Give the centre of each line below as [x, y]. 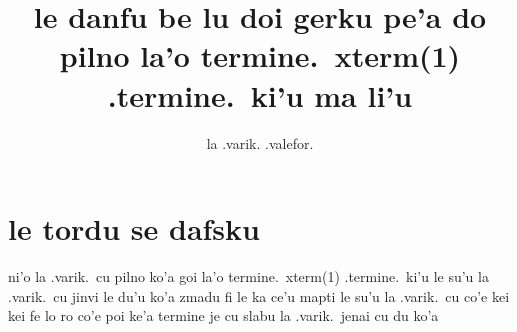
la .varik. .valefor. [260, 142]
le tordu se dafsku [134, 228]
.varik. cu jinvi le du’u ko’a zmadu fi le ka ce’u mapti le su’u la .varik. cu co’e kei [259, 295]
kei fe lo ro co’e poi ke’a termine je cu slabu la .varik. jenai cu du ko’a [223, 315]
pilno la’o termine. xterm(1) [260, 55]
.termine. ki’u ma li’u [260, 94]
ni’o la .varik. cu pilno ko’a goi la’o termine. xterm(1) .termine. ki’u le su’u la [248, 276]
